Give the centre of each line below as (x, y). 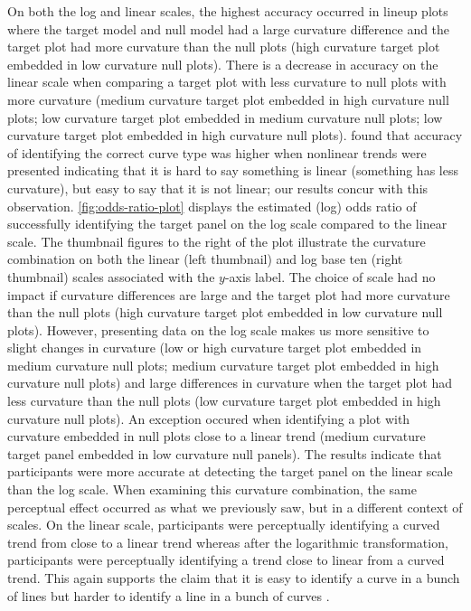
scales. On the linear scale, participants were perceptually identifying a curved (224, 525)
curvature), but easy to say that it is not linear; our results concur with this (218, 188)
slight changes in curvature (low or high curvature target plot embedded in (215, 348)
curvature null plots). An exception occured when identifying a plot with (209, 418)
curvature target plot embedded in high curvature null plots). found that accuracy (235, 135)
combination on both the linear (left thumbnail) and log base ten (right (205, 259)
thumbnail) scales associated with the (111, 276)
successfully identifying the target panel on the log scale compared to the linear (227, 224)
